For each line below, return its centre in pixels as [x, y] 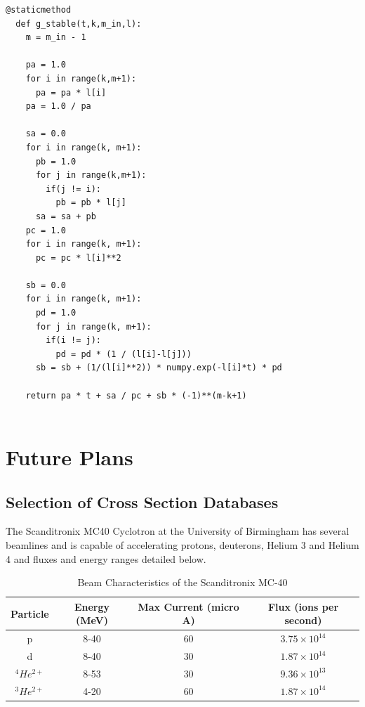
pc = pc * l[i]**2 [78, 258]
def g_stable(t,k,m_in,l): [79, 24]
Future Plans [69, 457]
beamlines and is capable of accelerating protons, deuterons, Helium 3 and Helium [182, 544]
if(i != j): [74, 340]
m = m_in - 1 [56, 38]
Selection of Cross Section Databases [142, 501]
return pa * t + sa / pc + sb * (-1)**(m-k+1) [136, 395]
